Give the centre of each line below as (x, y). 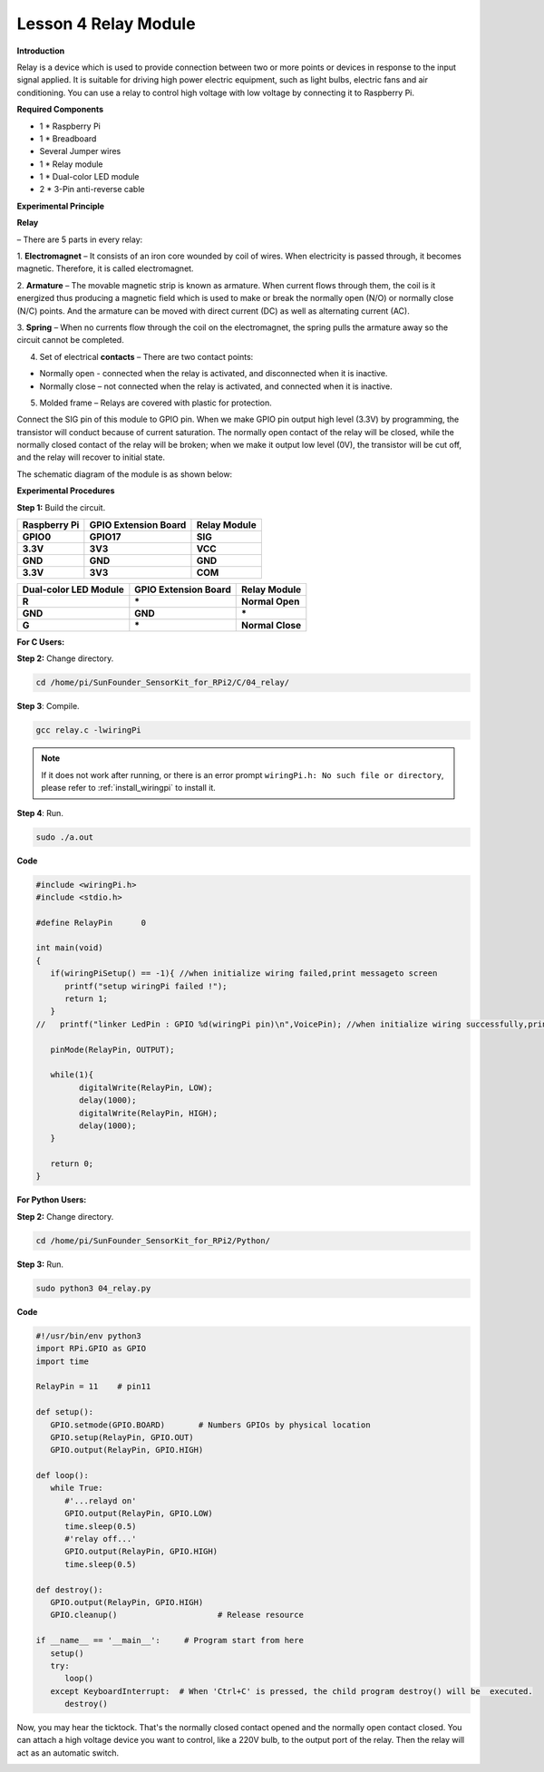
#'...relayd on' (101, 1500)
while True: (77, 1488)
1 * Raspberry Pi (70, 126)
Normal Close (272, 626)
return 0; (72, 1164)
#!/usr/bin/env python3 (89, 1336)
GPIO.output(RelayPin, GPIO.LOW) (139, 1514)
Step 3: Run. (40, 1264)
